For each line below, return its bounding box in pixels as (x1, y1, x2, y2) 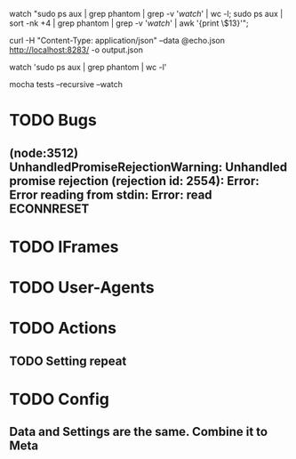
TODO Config (9, 389, 109, 409)
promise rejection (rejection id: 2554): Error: (9, 173, 260, 189)
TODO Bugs (9, 110, 98, 131)
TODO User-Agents (9, 277, 155, 297)
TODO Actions (9, 318, 117, 338)
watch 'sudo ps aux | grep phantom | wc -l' (9, 62, 167, 72)
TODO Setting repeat (9, 353, 127, 368)
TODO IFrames (9, 237, 119, 257)
